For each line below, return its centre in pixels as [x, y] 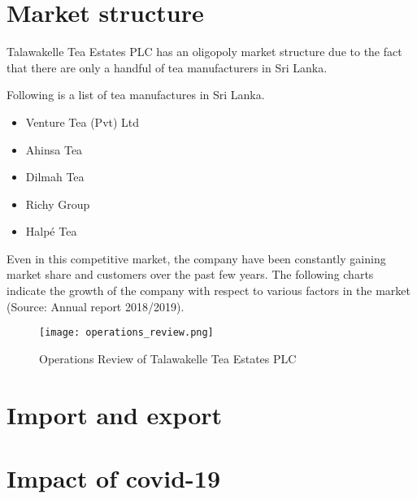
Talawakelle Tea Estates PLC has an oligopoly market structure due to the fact [204, 52]
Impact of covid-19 [114, 478]
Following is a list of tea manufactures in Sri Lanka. [136, 95]
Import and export [115, 414]
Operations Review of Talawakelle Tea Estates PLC [168, 358]
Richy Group [58, 204]
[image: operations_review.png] [126, 333]
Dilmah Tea [55, 177]
